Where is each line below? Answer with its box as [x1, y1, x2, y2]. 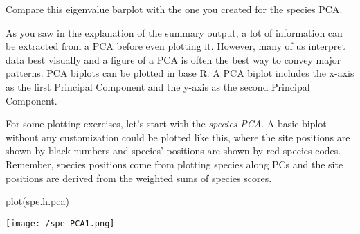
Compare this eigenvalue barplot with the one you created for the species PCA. [6, 2, 343, 16]
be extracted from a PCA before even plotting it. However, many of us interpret [6, 39, 345, 53]
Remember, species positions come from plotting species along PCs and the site [6, 156, 343, 171]
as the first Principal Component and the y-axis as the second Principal [6, 79, 310, 93]
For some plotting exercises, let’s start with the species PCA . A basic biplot [6, 116, 327, 131]
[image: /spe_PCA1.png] [6, 218, 115, 228]
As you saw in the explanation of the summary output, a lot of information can [6, 25, 343, 39]
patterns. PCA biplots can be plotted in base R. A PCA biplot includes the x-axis [6, 66, 354, 80]
